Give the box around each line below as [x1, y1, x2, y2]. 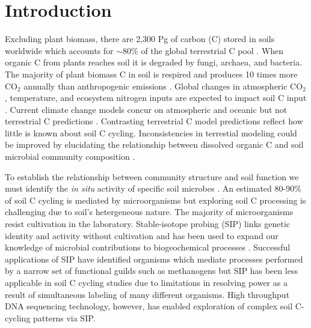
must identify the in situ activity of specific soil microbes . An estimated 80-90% [5, 182, 301, 195]
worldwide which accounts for [5, 44, 114, 56]
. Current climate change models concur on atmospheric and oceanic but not [5, 103, 288, 115]
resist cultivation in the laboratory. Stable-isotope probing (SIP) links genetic [5, 217, 290, 230]
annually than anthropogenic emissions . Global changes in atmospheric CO [23, 79, 303, 92]
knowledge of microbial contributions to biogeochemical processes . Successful [5, 241, 291, 254]
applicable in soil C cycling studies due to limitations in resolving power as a [5, 276, 288, 288]
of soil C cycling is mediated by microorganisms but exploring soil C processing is [5, 193, 306, 206]
